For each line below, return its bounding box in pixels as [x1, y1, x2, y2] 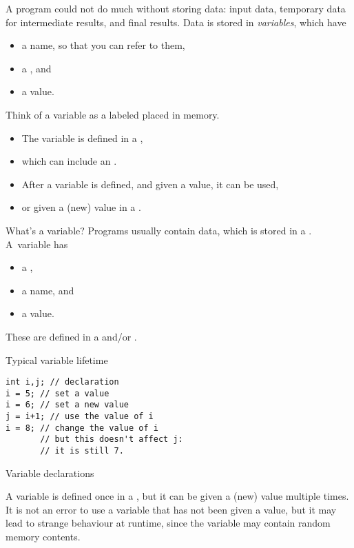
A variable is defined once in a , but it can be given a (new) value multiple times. [6, 489, 349, 503]
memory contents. [6, 529, 81, 544]
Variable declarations [6, 465, 94, 480]
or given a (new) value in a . [21, 200, 141, 214]
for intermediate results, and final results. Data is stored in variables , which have [6, 14, 346, 29]
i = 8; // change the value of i [6, 423, 158, 433]
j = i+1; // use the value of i [6, 412, 154, 422]
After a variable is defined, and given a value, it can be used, [21, 176, 279, 191]
